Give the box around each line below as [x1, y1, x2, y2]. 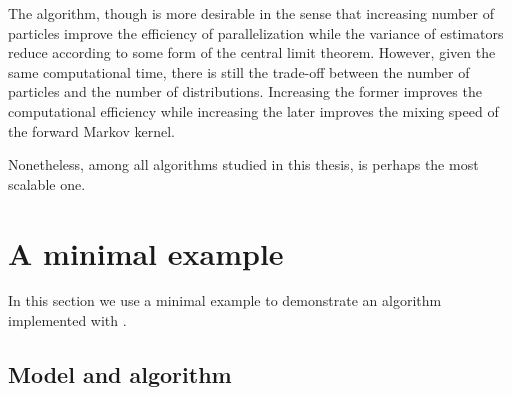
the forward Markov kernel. [8, 120, 176, 141]
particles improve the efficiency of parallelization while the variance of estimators [8, 22, 504, 43]
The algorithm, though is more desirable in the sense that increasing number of [8, 3, 494, 23]
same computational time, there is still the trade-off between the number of [8, 61, 470, 82]
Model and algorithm [8, 359, 232, 390]
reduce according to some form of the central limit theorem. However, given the [8, 42, 496, 63]
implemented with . [8, 310, 127, 331]
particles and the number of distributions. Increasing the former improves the [8, 81, 482, 102]
